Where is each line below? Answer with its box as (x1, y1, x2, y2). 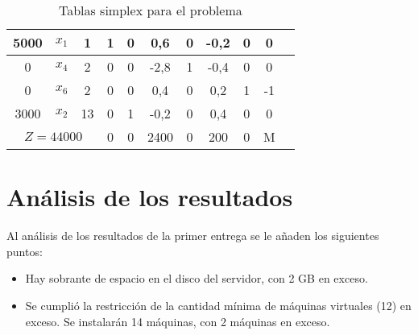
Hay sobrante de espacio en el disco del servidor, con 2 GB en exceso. (25, 270, 368, 287)
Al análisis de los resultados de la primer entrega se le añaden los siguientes (6, 227, 379, 244)
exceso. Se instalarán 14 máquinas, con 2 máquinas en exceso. (25, 312, 330, 329)
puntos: (6, 242, 43, 259)
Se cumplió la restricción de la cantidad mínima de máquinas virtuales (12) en (25, 296, 412, 313)
